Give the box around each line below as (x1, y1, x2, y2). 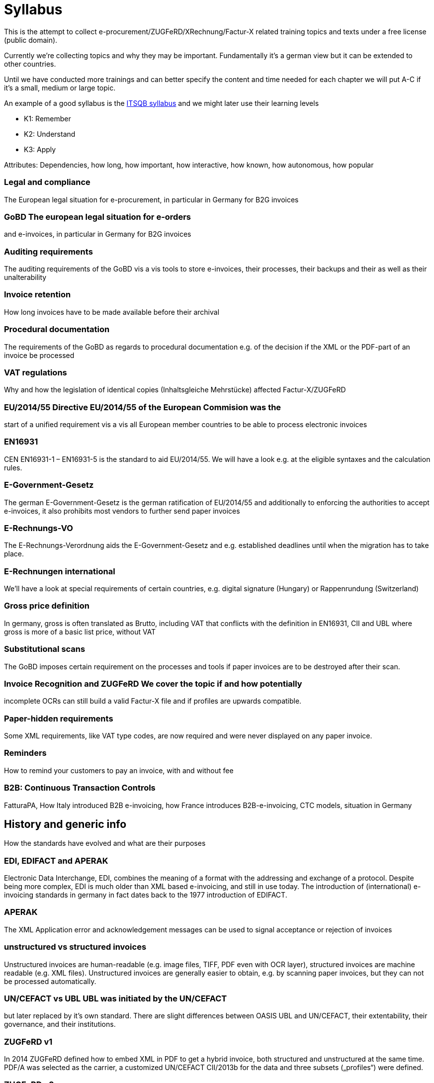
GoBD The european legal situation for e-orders (4, 211, 191, 222)
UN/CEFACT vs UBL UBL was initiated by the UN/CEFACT (4, 993, 227, 1003)
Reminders (4, 748, 47, 758)
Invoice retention (4, 289, 71, 300)
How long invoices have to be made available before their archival (4, 307, 220, 316)
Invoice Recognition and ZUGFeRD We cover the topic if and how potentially (4, 678, 302, 689)
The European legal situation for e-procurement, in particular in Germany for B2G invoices (4, 195, 299, 204)
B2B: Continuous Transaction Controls (4, 783, 156, 793)
